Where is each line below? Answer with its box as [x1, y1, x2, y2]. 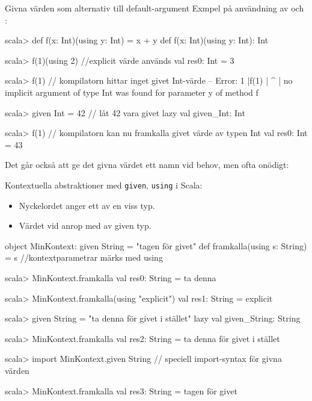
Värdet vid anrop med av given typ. [19, 219, 151, 232]
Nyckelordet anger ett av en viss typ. [19, 199, 155, 211]
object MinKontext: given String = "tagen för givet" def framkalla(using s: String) [5, 239, 307, 252]
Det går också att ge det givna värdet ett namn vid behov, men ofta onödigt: [5, 158, 289, 171]
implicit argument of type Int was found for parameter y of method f [5, 85, 258, 98]
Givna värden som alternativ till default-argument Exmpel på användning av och [5, 2, 304, 14]
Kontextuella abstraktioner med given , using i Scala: [5, 178, 203, 191]
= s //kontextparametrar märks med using [5, 251, 163, 264]
